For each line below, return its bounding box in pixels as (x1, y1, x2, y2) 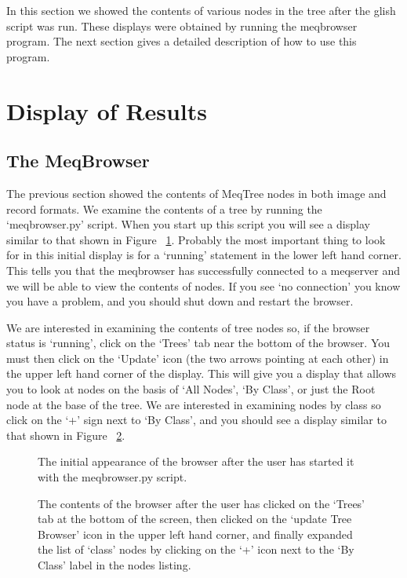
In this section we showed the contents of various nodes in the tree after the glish (6, 2, 396, 18)
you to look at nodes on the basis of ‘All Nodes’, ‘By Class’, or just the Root (6, 381, 376, 397)
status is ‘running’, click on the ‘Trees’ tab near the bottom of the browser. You (6, 335, 391, 351)
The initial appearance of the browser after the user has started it (38, 453, 354, 470)
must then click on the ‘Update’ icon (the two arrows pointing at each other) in (6, 349, 389, 366)
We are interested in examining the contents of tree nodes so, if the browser (6, 319, 370, 335)
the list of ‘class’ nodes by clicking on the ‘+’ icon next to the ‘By (38, 541, 354, 558)
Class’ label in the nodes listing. (38, 557, 191, 573)
